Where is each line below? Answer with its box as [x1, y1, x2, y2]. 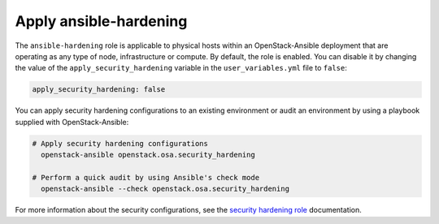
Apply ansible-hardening [15, 12, 188, 30]
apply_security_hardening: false [32, 85, 166, 94]
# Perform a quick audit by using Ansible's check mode [32, 173, 260, 182]
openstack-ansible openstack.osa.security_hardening [41, 150, 255, 160]
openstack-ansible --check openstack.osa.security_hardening [41, 184, 290, 194]
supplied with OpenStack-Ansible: [15, 117, 129, 127]
